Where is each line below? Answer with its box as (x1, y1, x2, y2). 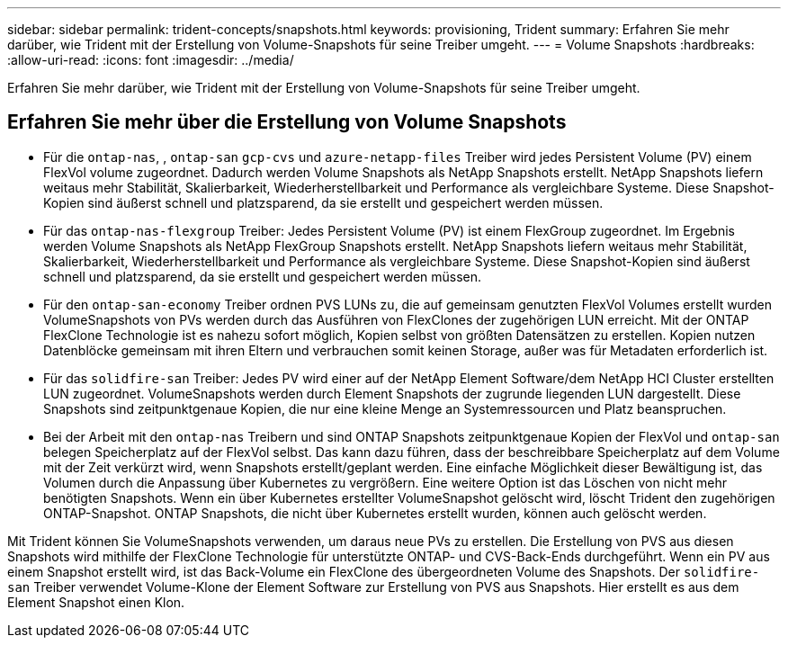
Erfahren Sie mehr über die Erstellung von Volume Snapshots (7, 111, 567, 134)
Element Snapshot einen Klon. (7, 594, 185, 610)
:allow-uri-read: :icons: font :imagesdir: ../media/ (7, 52, 294, 67)
